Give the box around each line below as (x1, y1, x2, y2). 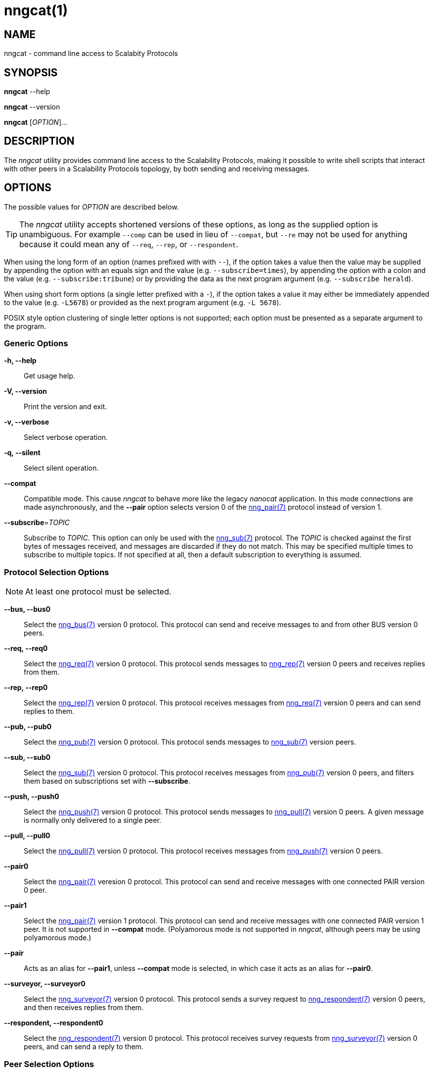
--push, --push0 (4, 792, 59, 801)
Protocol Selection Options (4, 567, 109, 577)
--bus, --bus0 (4, 605, 50, 614)
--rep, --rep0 (4, 683, 48, 692)
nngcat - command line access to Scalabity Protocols (4, 49, 178, 58)
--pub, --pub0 (4, 722, 51, 731)
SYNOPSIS (4, 66, 58, 79)
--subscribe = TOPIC (4, 518, 70, 527)
